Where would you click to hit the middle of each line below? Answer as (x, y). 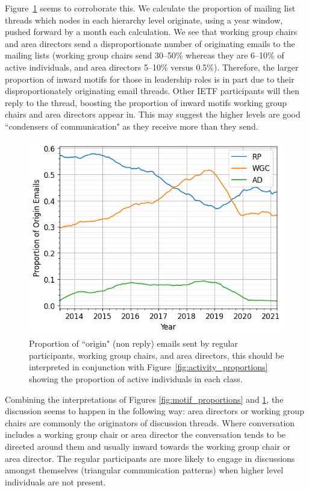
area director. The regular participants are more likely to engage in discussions (150, 458)
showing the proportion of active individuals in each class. (136, 379)
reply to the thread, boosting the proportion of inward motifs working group (146, 102)
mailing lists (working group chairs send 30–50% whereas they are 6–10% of (145, 55)
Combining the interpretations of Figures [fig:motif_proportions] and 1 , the (144, 399)
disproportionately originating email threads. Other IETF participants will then (152, 91)
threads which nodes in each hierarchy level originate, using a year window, (144, 20)
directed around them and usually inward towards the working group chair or (148, 446)
